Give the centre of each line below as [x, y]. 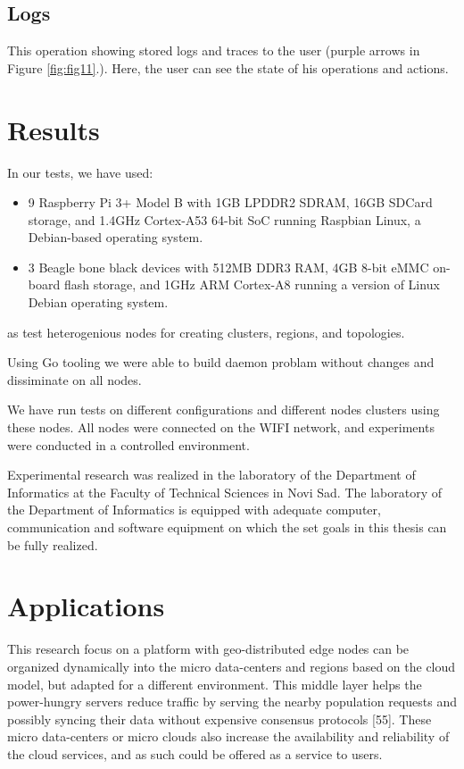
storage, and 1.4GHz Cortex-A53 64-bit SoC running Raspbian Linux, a [224, 219]
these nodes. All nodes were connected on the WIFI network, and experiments [221, 427]
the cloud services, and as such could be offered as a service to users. [195, 753]
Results [54, 129]
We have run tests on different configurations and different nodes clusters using [224, 410]
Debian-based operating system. [116, 237]
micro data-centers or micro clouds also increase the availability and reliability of [228, 736]
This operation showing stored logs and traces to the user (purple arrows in [214, 50]
